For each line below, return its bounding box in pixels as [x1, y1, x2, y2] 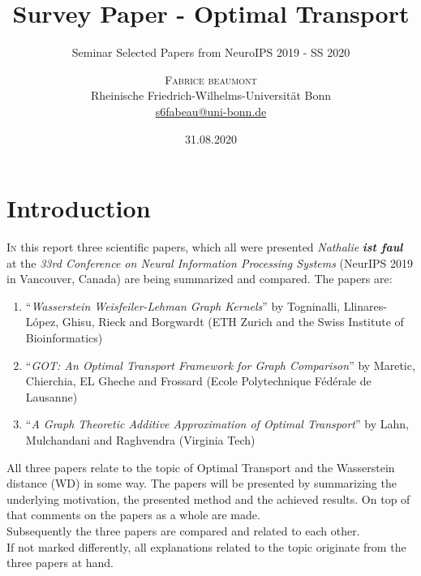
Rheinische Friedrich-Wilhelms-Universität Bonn [90, 87, 332, 104]
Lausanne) [25, 388, 78, 405]
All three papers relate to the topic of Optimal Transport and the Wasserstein [6, 458, 395, 475]
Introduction [6, 191, 151, 225]
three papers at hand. [6, 554, 114, 571]
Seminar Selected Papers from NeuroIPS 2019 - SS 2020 [71, 44, 350, 61]
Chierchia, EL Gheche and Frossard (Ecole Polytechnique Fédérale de [25, 372, 372, 389]
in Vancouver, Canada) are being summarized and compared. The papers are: [6, 270, 393, 287]
